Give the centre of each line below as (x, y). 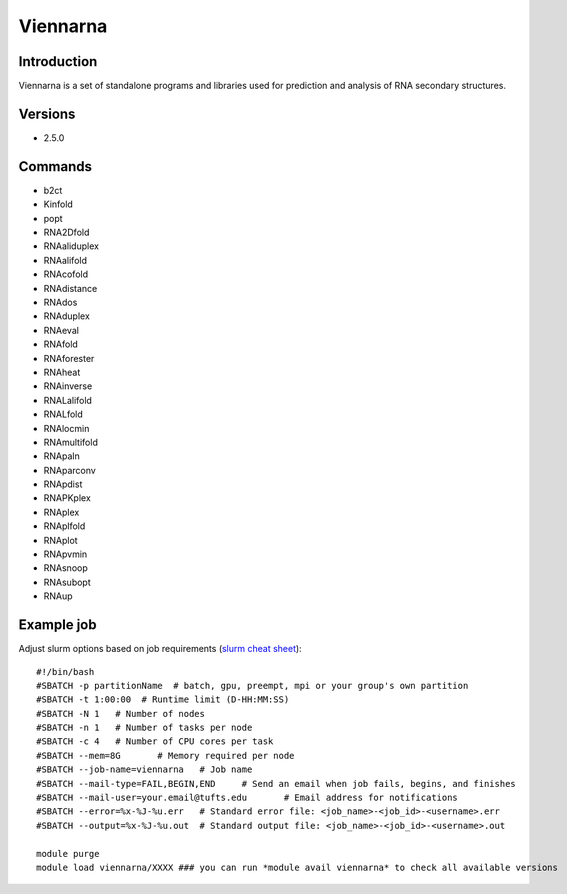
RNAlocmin (66, 428)
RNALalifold (67, 400)
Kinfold (58, 204)
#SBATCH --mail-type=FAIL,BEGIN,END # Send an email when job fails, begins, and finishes (276, 783)
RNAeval (61, 330)
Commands (55, 166)
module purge (68, 853)
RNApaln (61, 456)
